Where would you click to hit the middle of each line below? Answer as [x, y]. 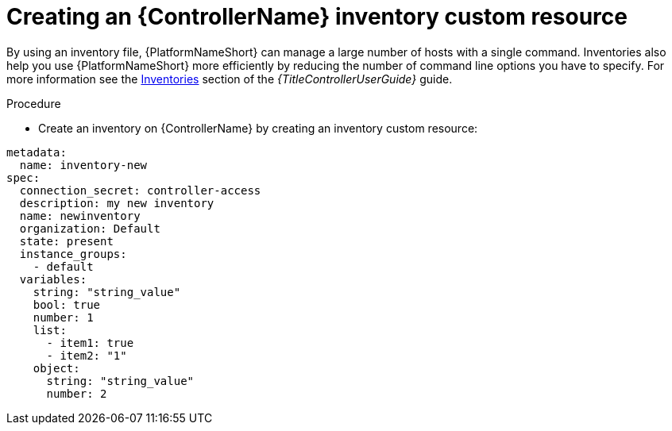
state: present [66, 241]
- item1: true [90, 342]
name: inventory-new [83, 165]
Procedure [34, 103]
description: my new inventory [117, 203]
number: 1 [63, 317]
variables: [53, 279]
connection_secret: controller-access [140, 190]
